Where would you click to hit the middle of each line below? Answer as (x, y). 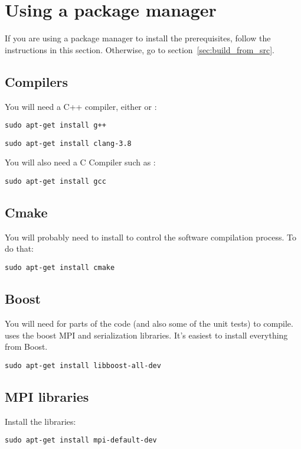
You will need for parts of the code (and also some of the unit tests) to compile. (149, 323)
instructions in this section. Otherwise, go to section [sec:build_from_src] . (140, 49)
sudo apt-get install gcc (55, 182)
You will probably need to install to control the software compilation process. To (150, 237)
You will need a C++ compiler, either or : (81, 106)
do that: (19, 248)
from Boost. (26, 346)
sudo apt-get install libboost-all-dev (83, 365)
